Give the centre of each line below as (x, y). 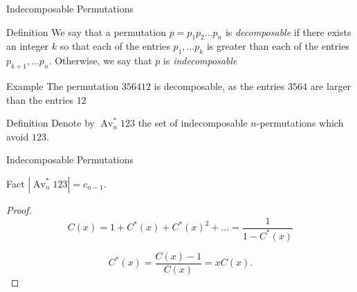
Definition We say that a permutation (86, 31)
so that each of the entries (115, 46)
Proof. (19, 209)
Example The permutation (63, 85)
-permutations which (300, 123)
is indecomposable (200, 61)
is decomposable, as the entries (219, 85)
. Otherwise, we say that (100, 61)
